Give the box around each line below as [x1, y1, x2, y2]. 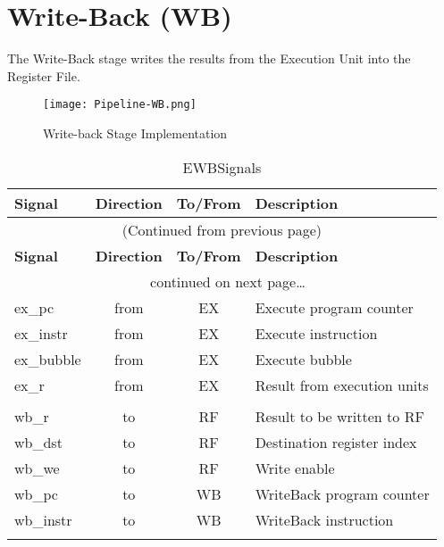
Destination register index [255, 431, 417, 452]
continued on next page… [150, 270, 306, 292]
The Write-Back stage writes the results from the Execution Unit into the [7, 49, 411, 68]
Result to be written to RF [255, 405, 424, 427]
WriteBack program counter [255, 483, 430, 504]
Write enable [255, 457, 335, 478]
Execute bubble [255, 348, 352, 369]
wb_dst [14, 431, 63, 452]
